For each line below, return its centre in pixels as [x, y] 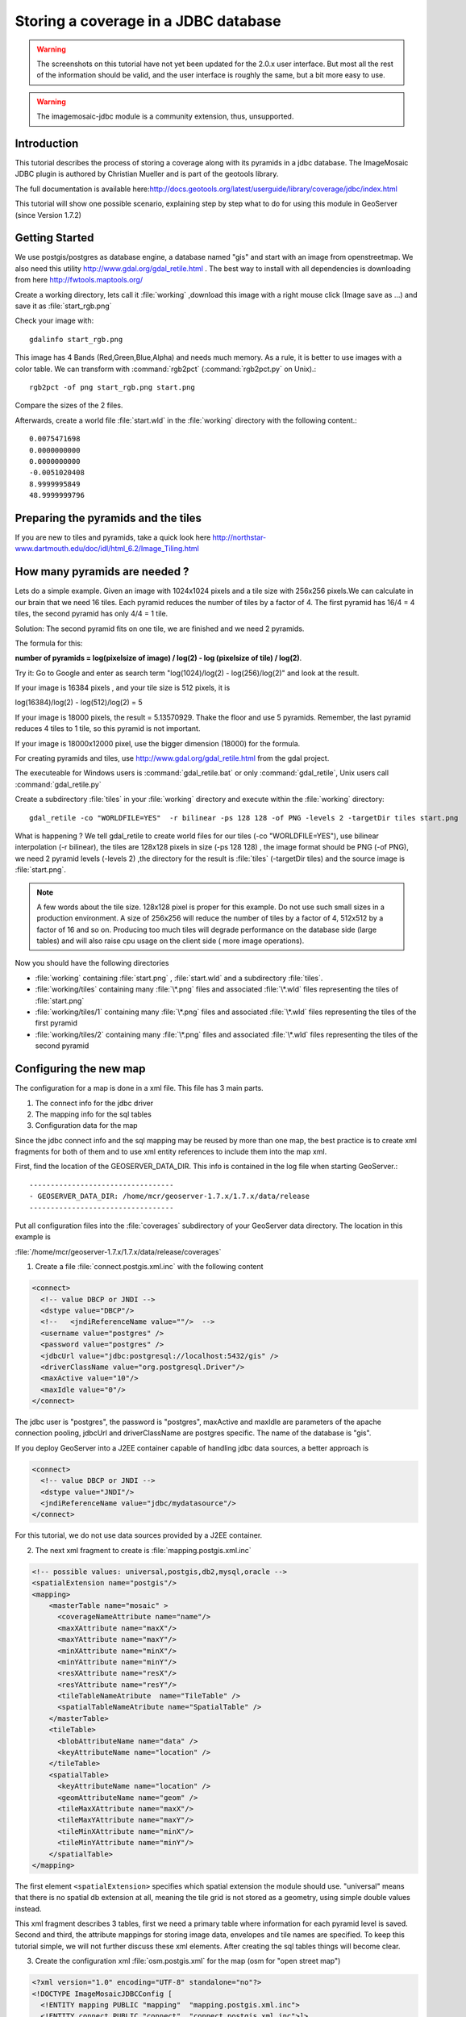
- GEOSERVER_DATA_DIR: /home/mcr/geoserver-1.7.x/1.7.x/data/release [170, 1196]
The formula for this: [49, 643]
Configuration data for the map [86, 1125]
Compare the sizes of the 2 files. [69, 405]
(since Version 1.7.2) [48, 215]
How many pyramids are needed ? [102, 572]
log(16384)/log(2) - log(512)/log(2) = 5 [79, 703]
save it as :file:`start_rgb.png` [63, 306]
